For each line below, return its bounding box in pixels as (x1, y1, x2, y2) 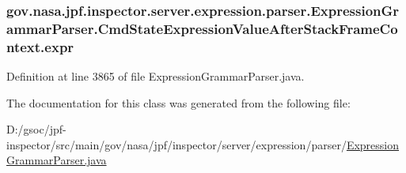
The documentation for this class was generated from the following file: (6, 94, 351, 111)
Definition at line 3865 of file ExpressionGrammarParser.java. (6, 68, 305, 85)
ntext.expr (6, 36, 74, 56)
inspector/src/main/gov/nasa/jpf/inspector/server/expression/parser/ (6, 136, 347, 152)
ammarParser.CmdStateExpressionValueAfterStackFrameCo (6, 18, 398, 38)
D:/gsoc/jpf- (6, 121, 66, 137)
